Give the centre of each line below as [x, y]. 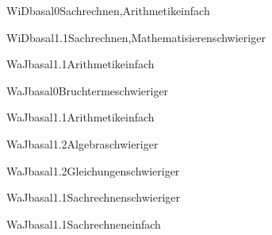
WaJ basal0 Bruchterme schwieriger [88, 90]
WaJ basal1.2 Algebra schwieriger [82, 143]
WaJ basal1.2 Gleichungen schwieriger [93, 170]
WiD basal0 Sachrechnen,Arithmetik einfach [108, 10]
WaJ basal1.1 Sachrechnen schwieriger [94, 197]
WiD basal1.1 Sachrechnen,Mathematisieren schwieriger [136, 37]
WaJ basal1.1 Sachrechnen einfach [84, 223]
